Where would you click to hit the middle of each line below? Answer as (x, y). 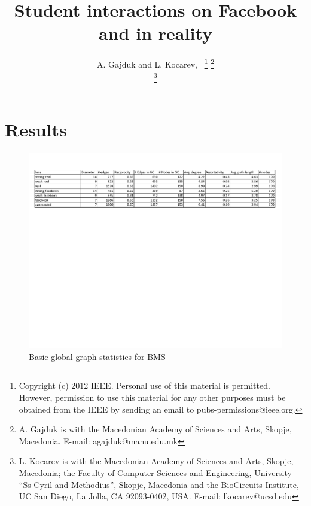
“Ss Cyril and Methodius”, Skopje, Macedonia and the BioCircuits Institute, (159, 484)
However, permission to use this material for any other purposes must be (152, 397)
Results (36, 129)
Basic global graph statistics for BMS (97, 356)
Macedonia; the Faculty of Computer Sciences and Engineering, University (155, 473)
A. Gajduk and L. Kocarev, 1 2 (155, 63)
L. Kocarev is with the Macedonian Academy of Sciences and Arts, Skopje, (156, 461)
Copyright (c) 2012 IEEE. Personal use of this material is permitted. (144, 385)
